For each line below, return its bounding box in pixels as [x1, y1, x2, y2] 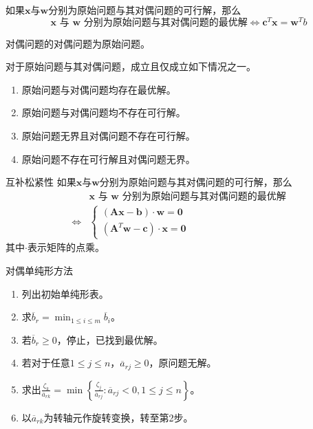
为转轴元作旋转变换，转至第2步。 [43, 410, 193, 424]
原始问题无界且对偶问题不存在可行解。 [21, 129, 195, 143]
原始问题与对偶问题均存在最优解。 [21, 82, 176, 96]
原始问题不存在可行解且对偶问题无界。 [21, 151, 195, 166]
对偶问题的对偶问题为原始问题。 [6, 36, 150, 50]
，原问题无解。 [149, 355, 217, 370]
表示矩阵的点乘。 [27, 240, 105, 254]
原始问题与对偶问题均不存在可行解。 [21, 105, 186, 120]
